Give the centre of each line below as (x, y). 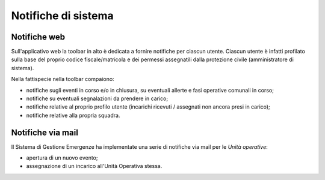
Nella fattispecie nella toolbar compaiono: (63, 79)
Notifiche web (38, 37)
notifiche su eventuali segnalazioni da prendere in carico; (97, 98)
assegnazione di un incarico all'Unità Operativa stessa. (94, 166)
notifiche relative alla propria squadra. (73, 115)
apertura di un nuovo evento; (62, 158)
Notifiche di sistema (62, 16)
